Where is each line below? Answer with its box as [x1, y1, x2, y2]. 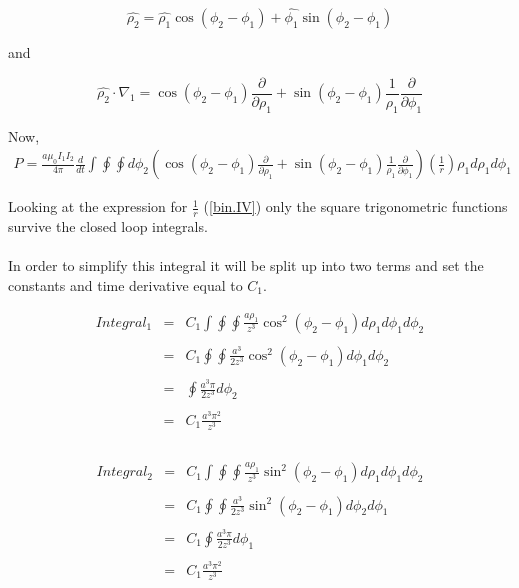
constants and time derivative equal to [8, 274, 243, 295]
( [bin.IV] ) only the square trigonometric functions [203, 196, 508, 217]
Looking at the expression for [8, 196, 188, 217]
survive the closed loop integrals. [8, 216, 208, 237]
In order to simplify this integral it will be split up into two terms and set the [8, 255, 484, 276]
